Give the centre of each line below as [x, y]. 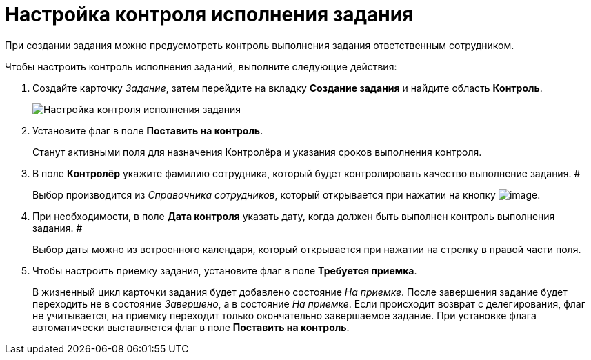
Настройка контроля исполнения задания [209, 14]
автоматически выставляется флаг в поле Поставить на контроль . [191, 327]
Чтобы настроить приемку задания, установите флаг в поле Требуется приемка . [225, 270]
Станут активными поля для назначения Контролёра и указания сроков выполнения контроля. [257, 152]
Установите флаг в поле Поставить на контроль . [148, 130]
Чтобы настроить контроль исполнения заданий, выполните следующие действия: [201, 66]
